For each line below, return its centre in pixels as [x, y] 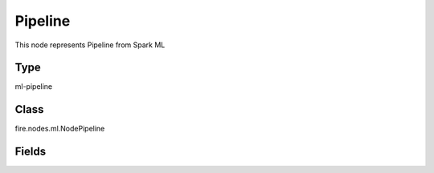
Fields [31, 152]
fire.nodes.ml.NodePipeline [60, 129]
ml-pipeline [34, 86]
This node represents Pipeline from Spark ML [90, 45]
